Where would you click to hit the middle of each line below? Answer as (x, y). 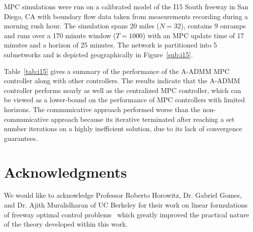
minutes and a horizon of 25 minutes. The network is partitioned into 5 (111, 45)
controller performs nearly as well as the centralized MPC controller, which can (123, 90)
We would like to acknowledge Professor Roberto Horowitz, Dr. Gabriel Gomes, (123, 195)
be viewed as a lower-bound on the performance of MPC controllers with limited (125, 100)
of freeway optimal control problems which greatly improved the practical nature (126, 214)
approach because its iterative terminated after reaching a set (143, 119)
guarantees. (21, 138)
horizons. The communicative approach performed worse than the (102, 109)
